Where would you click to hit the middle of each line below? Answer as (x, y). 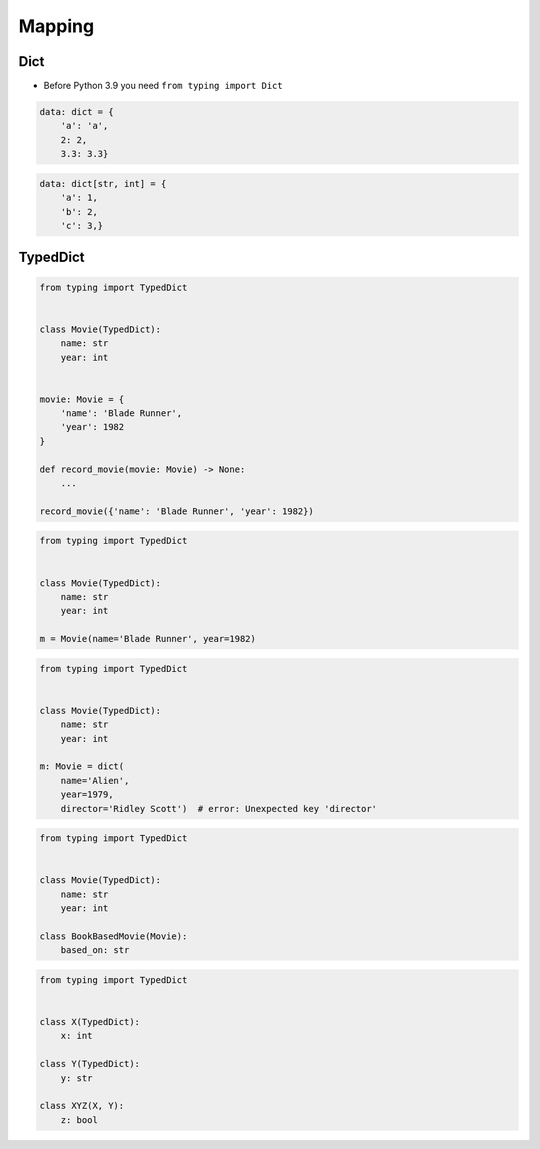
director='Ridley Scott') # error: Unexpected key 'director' (219, 808)
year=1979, (87, 794)
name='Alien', (95, 780)
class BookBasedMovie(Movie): (113, 936)
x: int (76, 1036)
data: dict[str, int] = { (103, 183)
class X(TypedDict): (89, 1022)
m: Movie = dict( (82, 766)
